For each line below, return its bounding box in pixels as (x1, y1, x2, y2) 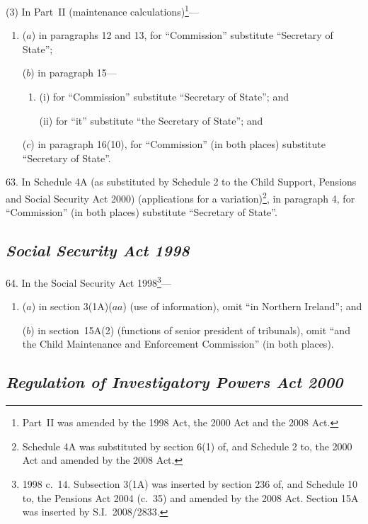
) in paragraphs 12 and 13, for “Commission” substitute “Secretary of (31, 28, 333, 42)
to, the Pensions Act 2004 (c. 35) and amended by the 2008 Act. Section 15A (22, 490, 359, 505)
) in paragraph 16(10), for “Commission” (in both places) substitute (30, 137, 326, 152)
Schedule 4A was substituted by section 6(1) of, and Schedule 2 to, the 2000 (22, 438, 352, 453)
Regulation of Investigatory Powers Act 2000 (6, 371, 343, 393)
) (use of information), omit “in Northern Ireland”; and (122, 299, 362, 314)
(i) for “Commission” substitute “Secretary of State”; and (39, 89, 289, 104)
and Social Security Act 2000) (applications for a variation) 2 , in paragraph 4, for (6, 189, 355, 205)
